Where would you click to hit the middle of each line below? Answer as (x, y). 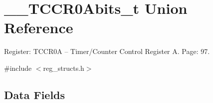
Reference (39, 27)
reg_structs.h (64, 68)
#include (18, 68)
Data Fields (35, 94)
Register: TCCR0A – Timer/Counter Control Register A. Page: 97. (107, 51)
